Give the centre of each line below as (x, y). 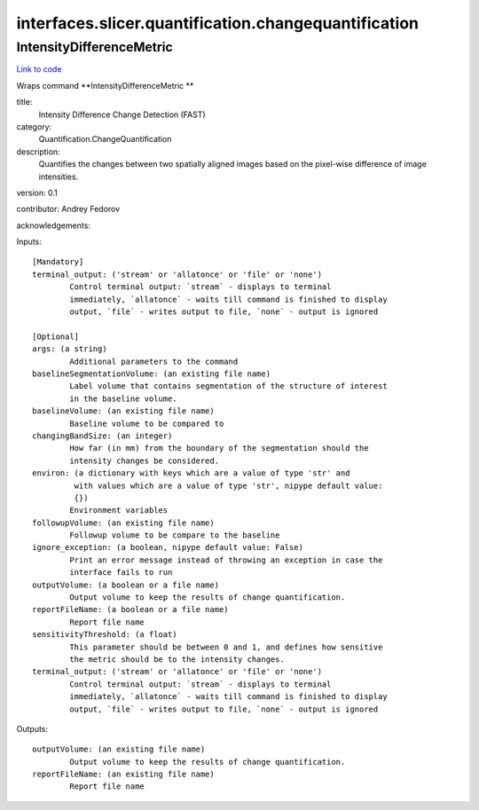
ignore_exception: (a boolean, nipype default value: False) (168, 547)
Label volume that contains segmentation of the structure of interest (228, 386)
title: (24, 102)
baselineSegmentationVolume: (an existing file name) (151, 374)
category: (34, 126)
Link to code (39, 69)
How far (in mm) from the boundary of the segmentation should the (219, 448)
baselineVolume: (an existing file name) (123, 411)
